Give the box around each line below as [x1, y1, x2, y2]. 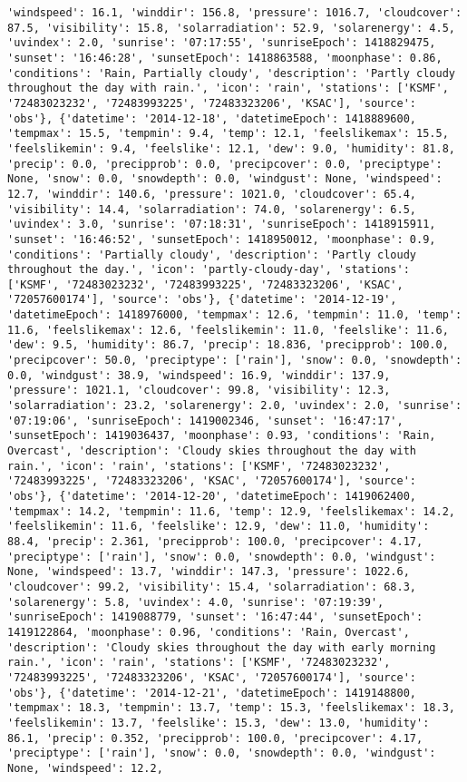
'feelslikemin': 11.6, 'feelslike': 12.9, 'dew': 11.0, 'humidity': [7, 520, 430, 533]
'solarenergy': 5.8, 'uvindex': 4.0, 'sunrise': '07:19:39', [7, 595, 384, 609]
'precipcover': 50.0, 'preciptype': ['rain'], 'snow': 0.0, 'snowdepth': [7, 354, 462, 367]
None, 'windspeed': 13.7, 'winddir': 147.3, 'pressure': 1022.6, [7, 565, 410, 579]
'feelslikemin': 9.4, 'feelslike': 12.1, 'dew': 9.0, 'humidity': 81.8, [7, 142, 455, 155]
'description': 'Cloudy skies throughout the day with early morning [7, 640, 436, 654]
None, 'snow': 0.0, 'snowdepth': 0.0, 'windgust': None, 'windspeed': [7, 172, 443, 186]
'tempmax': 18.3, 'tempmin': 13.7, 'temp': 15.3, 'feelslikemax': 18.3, [7, 701, 455, 715]
